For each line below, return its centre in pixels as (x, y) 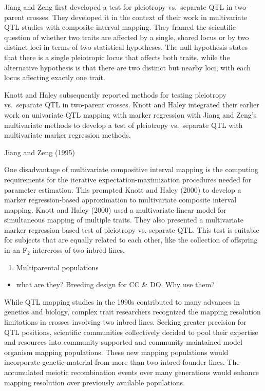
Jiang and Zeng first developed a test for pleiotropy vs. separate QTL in (118, 7)
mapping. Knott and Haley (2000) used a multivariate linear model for (115, 209)
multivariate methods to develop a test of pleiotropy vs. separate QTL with (124, 125)
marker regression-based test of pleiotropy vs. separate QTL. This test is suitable (132, 229)
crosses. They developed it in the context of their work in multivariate (137, 17)
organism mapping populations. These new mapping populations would (116, 352)
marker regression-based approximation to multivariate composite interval (120, 200)
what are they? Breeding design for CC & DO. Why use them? (115, 284)
